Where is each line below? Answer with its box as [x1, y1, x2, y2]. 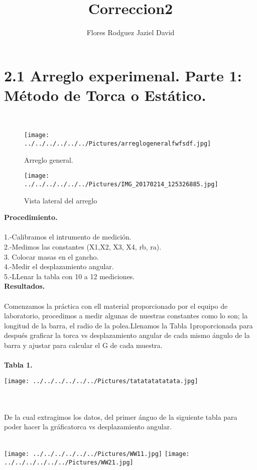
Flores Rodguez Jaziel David [86, 27, 175, 38]
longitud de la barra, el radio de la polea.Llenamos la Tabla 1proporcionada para [4, 320, 253, 330]
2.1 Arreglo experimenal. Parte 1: [4, 65, 242, 85]
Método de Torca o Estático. [4, 84, 206, 105]
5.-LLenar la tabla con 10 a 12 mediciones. [4, 271, 135, 281]
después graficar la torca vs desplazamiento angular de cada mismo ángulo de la [4, 330, 250, 340]
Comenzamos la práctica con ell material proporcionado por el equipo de [4, 300, 228, 311]
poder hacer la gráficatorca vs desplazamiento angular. [4, 421, 172, 432]
